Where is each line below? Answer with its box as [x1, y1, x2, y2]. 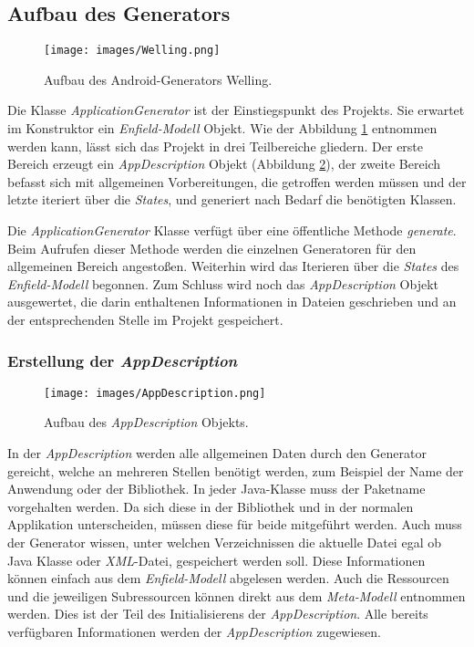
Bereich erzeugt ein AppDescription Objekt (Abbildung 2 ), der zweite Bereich [7, 154, 441, 173]
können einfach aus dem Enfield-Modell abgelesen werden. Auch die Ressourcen [7, 569, 449, 588]
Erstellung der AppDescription [7, 349, 238, 371]
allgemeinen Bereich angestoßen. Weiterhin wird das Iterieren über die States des [7, 256, 459, 276]
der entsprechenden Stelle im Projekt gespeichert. [7, 309, 283, 329]
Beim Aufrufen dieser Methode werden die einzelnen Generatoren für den [7, 238, 417, 257]
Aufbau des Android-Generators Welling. [44, 69, 273, 89]
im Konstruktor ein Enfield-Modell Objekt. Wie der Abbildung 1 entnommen [7, 119, 438, 138]
